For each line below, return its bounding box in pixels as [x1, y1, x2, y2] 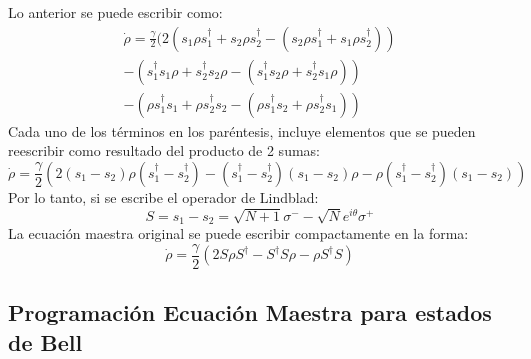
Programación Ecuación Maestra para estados [8, 297, 492, 328]
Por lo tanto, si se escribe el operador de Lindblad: [8, 186, 319, 207]
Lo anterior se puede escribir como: [8, 2, 223, 22]
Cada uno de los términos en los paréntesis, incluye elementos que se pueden [8, 120, 476, 141]
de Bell [8, 326, 83, 357]
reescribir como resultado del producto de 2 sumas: [8, 140, 320, 161]
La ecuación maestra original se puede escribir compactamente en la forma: [8, 223, 469, 244]
